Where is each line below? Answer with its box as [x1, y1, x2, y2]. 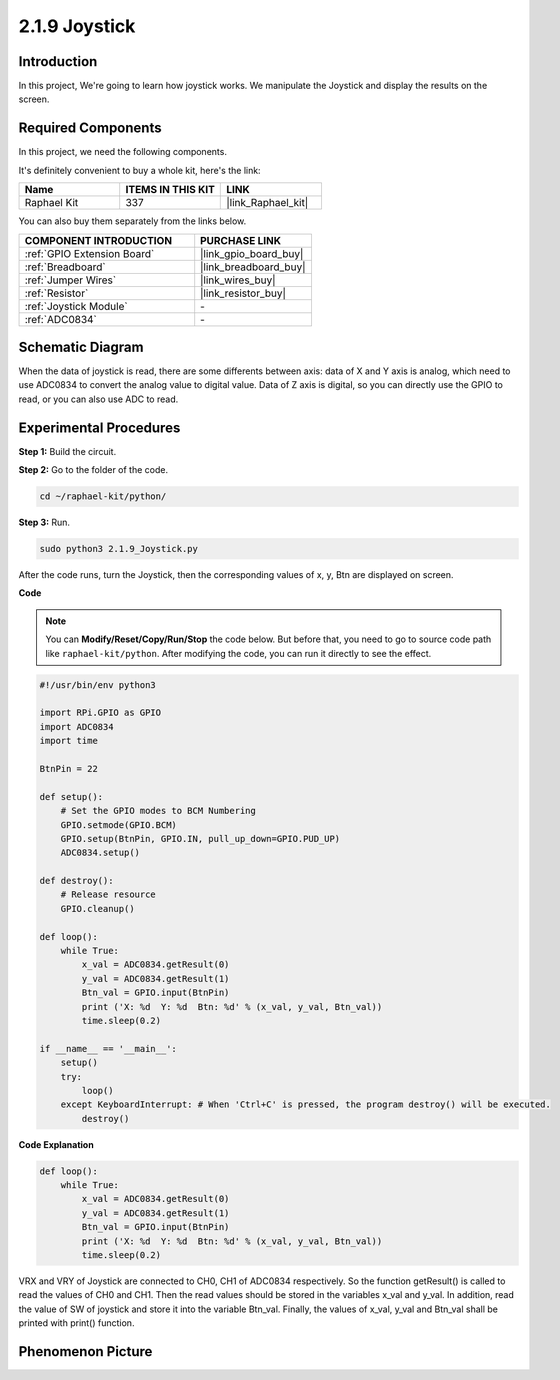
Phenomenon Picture [18, 1343, 153, 1360]
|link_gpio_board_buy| [200, 246, 304, 260]
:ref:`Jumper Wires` [24, 273, 117, 287]
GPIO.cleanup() [60, 903, 135, 914]
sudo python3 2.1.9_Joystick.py [39, 543, 199, 555]
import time [39, 735, 99, 747]
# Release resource [60, 889, 157, 900]
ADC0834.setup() [60, 847, 140, 859]
